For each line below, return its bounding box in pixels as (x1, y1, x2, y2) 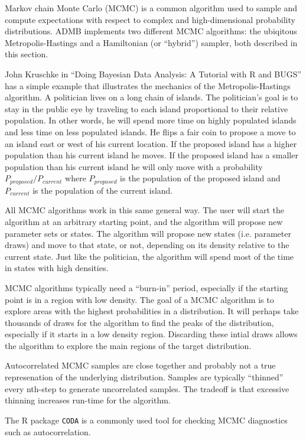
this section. (5, 48, 48, 60)
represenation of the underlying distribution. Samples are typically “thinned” (5, 371, 284, 383)
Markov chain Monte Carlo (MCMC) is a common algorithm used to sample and (5, 2, 297, 14)
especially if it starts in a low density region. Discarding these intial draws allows (5, 328, 298, 340)
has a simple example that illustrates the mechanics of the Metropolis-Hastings (5, 79, 291, 92)
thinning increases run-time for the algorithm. (5, 394, 171, 406)
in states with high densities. (5, 262, 109, 274)
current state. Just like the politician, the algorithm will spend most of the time (5, 250, 294, 262)
